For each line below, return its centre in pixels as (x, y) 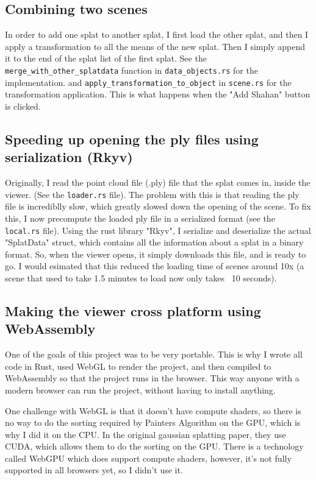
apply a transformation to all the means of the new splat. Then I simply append (155, 46)
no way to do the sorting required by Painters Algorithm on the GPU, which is (153, 422)
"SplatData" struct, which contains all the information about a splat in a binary (154, 242)
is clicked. (23, 106)
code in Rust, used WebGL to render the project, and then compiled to (138, 366)
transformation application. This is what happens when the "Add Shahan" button (158, 94)
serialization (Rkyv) (69, 157)
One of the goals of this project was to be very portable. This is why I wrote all (154, 354)
